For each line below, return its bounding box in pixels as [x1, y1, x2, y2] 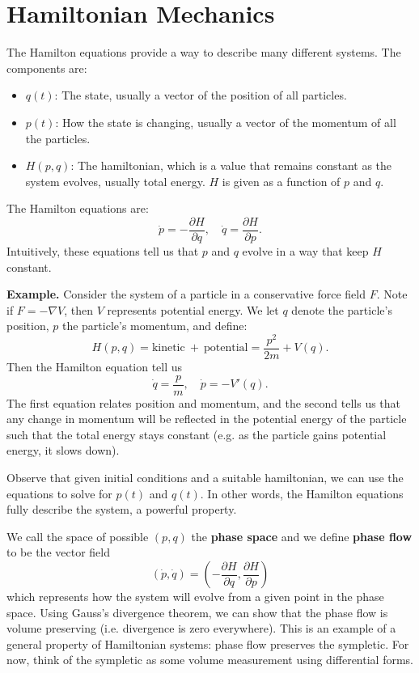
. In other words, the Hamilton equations [200, 485, 404, 502]
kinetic [151, 342, 185, 354]
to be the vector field [6, 544, 110, 561]
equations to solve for [6, 485, 112, 502]
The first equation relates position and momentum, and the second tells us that [6, 394, 401, 411]
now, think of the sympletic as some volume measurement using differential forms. [6, 651, 413, 668]
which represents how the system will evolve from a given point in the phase [6, 588, 384, 605]
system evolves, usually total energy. [25, 172, 205, 189]
